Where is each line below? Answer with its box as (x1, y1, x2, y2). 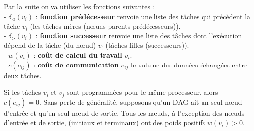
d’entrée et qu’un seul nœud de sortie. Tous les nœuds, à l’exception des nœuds (4, 107, 245, 118)
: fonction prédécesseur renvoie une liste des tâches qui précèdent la (35, 11, 251, 21)
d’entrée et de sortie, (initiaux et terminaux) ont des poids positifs (4, 117, 205, 128)
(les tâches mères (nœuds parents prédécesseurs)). (30, 21, 181, 31)
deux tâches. (4, 70, 42, 80)
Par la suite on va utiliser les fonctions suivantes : (4, 1, 154, 11)
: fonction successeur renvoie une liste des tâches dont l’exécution (35, 30, 242, 40)
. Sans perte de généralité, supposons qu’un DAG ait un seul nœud (39, 97, 242, 107)
